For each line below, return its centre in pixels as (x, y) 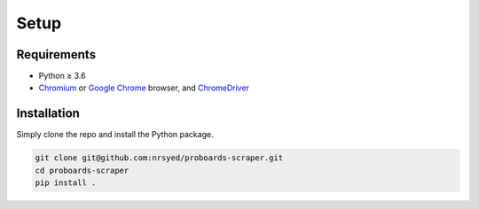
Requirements (56, 54)
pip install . (66, 183)
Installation (48, 114)
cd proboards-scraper (82, 170)
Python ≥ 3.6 (62, 76)
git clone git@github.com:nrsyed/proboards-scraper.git (159, 158)
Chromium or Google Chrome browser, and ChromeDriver (144, 88)
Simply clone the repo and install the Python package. (115, 135)
